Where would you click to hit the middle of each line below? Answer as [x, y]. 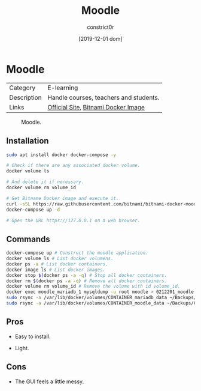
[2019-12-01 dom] [100, 38]
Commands [28, 239]
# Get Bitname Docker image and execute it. [63, 198]
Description [25, 97]
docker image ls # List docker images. [56, 270]
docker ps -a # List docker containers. [57, 264]
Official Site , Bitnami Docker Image [96, 107]
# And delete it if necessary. [45, 182]
